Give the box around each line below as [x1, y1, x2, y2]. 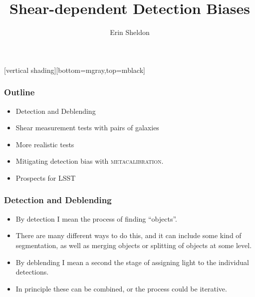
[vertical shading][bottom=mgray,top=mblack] [4, 64, 145, 75]
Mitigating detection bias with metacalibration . [15, 156, 164, 166]
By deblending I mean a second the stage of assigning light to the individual [15, 257, 249, 267]
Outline [4, 86, 35, 98]
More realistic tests [15, 139, 74, 149]
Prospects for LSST [15, 172, 76, 183]
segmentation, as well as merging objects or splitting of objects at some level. [15, 240, 252, 250]
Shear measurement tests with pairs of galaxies [15, 122, 159, 133]
